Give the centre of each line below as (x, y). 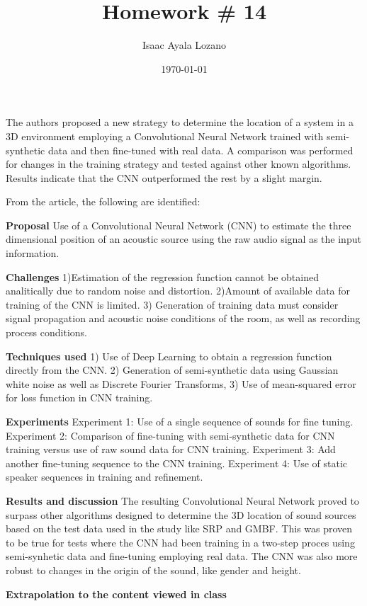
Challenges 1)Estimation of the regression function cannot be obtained (162, 276)
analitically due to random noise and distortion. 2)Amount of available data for (178, 291)
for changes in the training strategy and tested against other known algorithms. (179, 164)
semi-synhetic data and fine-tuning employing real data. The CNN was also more (182, 556)
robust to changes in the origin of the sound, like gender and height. (153, 570)
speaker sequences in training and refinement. (105, 477)
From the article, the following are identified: (103, 201)
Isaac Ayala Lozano (184, 45)
